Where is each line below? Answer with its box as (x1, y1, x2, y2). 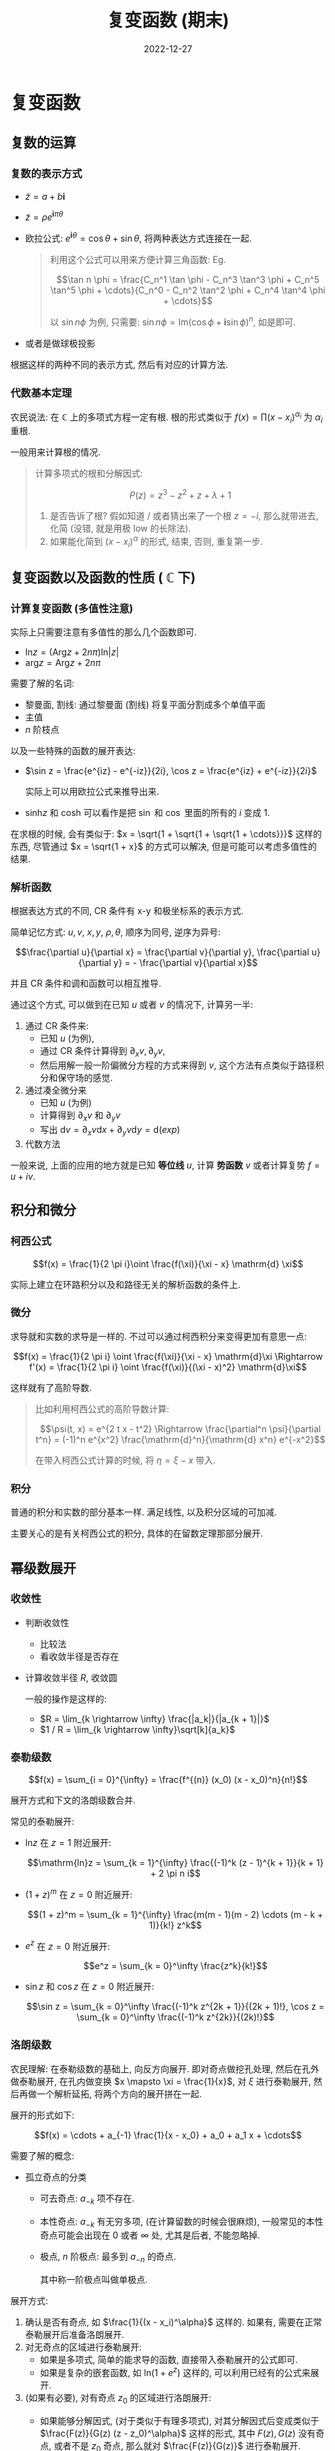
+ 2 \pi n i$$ (149, 1867, 201, 1880)
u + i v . (10, 1170, 36, 1182)
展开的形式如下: (10, 2109, 75, 2121)
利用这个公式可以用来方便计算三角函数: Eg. (49, 253, 227, 265)
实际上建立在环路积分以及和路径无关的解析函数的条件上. (10, 1278, 242, 1290)
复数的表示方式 (10, 167, 83, 181)
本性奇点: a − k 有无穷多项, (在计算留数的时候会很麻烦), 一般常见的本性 (39, 2215, 324, 2230)
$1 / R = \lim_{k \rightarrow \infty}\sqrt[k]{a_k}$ (39, 1723, 236, 1735)
